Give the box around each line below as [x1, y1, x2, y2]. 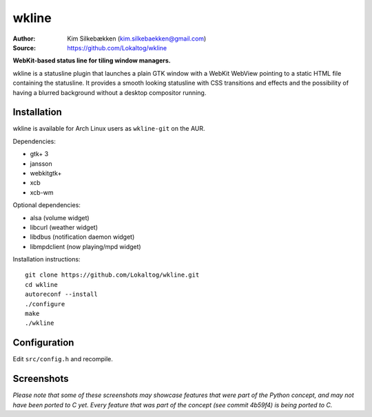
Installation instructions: [12, 255, 81, 264]
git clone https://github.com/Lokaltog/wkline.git [25, 271, 200, 279]
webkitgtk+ [30, 169, 62, 177]
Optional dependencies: [12, 201, 81, 209]
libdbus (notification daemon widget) [30, 233, 135, 241]
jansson [30, 159, 52, 168]
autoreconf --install [25, 290, 98, 299]
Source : [12, 43, 37, 52]
